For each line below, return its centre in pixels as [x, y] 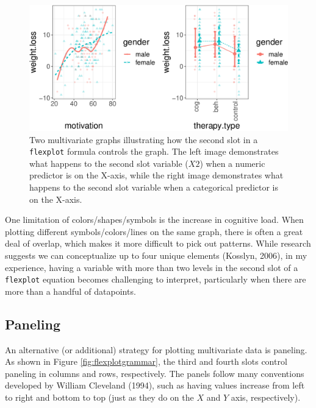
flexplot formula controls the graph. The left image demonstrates [154, 151]
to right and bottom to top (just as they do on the [99, 397]
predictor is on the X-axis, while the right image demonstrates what [156, 175]
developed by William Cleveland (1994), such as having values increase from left [155, 385]
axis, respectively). [266, 397]
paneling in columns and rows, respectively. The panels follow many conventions [155, 373]
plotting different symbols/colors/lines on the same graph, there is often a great [154, 231]
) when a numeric [232, 163]
